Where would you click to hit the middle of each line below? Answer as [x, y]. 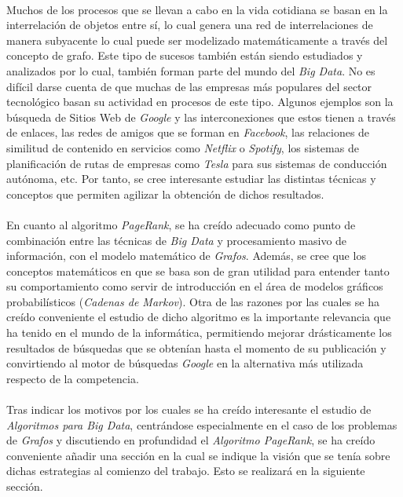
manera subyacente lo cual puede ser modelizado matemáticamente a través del [197, 40]
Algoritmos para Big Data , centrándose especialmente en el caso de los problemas [202, 424]
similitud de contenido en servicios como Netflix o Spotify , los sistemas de [183, 147]
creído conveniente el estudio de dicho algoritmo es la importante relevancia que [199, 317]
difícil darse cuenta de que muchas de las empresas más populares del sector [189, 86]
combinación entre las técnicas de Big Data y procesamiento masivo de [177, 240]
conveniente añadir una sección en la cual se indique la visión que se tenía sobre [198, 455]
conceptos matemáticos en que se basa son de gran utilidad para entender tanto [198, 270]
